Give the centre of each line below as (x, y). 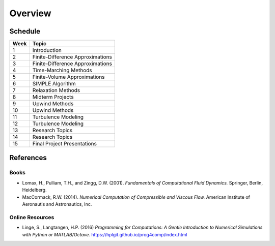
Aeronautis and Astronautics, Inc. (57, 204)
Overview (30, 13)
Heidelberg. (34, 190)
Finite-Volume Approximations (68, 77)
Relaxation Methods (56, 90)
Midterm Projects (53, 97)
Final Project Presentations (64, 144)
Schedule (25, 31)
